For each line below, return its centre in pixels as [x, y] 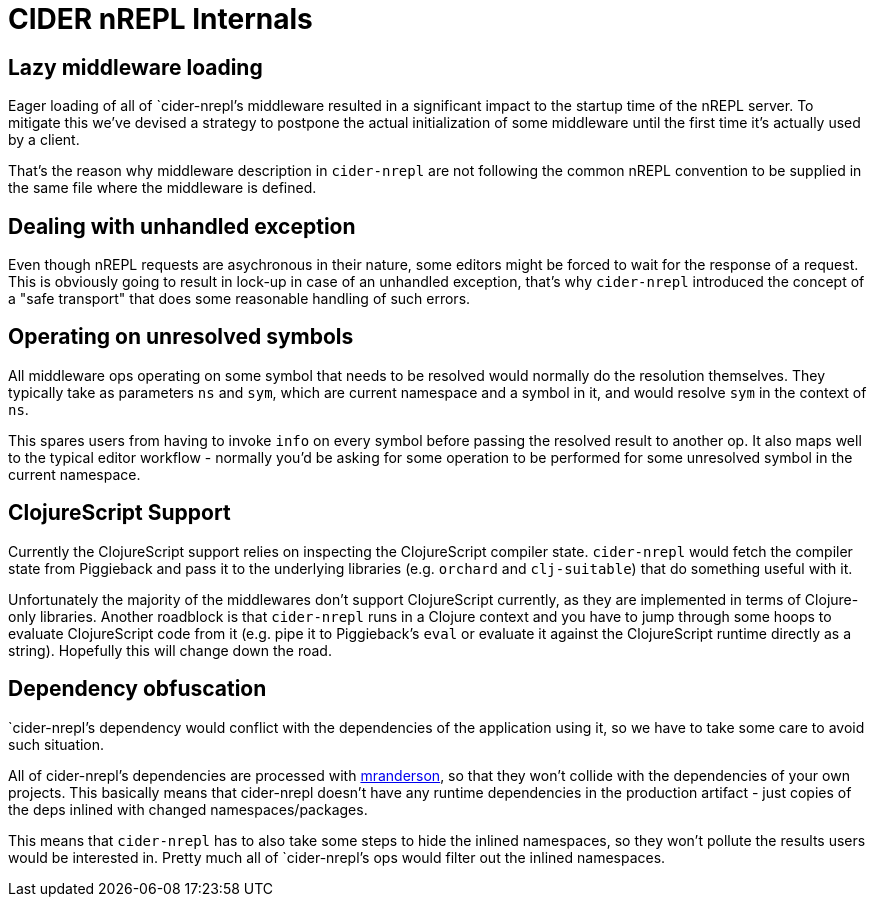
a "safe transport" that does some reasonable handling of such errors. [239, 299]
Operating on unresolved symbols [181, 337]
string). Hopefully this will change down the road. [170, 650]
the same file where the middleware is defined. [162, 188]
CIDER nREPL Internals [160, 19]
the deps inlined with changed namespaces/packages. [188, 809]
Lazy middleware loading [135, 67]
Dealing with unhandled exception [182, 226]
